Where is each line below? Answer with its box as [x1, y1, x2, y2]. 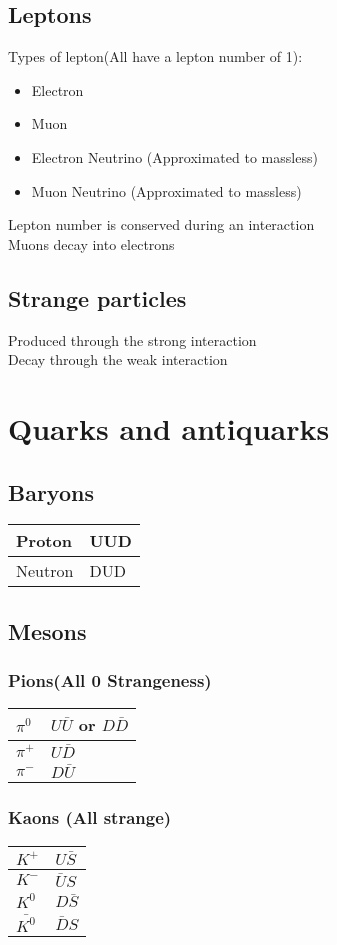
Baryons [8, 476, 94, 507]
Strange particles [8, 282, 187, 313]
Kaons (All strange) [8, 805, 172, 830]
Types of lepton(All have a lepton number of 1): [8, 46, 303, 67]
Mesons [8, 615, 87, 646]
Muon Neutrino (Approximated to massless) [31, 180, 302, 201]
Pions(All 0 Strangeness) [8, 668, 212, 693]
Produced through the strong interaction [8, 329, 257, 350]
